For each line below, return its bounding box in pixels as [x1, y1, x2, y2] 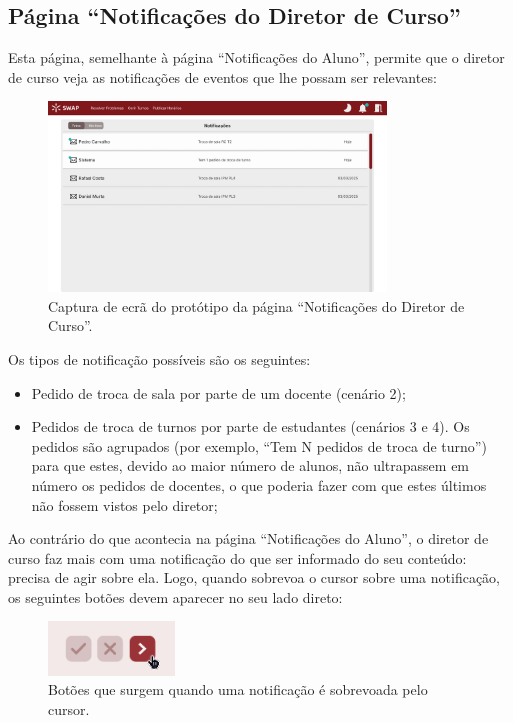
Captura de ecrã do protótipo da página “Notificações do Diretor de [48, 295, 465, 316]
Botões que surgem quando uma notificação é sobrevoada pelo [48, 679, 428, 700]
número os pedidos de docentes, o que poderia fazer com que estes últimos [31, 474, 487, 495]
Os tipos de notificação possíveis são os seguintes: [8, 348, 311, 369]
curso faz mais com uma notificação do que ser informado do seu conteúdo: [8, 547, 467, 568]
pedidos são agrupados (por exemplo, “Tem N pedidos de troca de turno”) [31, 435, 487, 456]
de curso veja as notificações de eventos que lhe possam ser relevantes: [8, 66, 437, 87]
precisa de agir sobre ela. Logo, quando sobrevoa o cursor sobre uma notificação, [8, 567, 500, 588]
